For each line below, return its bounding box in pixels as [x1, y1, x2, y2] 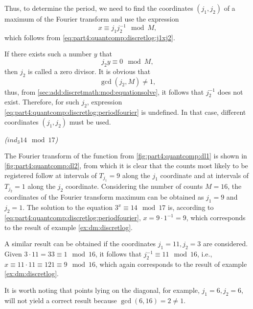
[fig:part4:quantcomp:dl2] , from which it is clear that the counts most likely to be [4, 160, 248, 171]
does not [217, 86, 243, 97]
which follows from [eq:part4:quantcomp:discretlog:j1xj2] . [4, 32, 175, 42]
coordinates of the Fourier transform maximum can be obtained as [4, 192, 204, 202]
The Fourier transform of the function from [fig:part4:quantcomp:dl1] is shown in [4, 151, 247, 161]
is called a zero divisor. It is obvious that [28, 66, 151, 76]
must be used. [69, 116, 111, 127]
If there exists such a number [4, 49, 92, 59]
